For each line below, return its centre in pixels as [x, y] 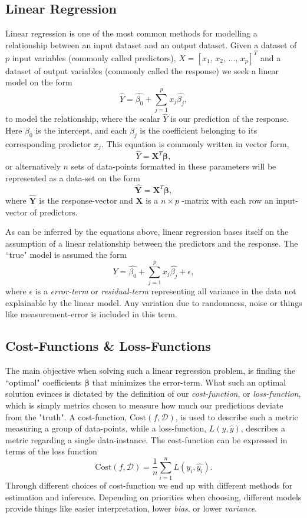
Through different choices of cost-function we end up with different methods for [149, 485]
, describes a [263, 428]
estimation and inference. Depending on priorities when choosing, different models [153, 497]
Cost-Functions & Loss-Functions [108, 346]
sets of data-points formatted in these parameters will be [174, 166]
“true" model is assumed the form [66, 255]
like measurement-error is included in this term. [91, 314]
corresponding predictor [48, 143]
